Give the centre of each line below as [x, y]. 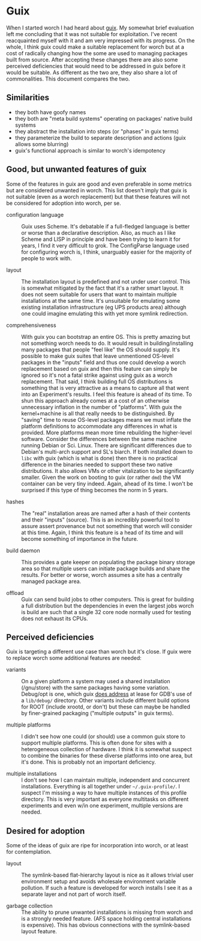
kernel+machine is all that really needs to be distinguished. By [98, 413]
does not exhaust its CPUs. [55, 618]
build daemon [23, 550]
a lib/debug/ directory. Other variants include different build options [106, 701]
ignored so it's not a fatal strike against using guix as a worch [97, 375]
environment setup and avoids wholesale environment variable [99, 882]
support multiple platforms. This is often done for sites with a [97, 743]
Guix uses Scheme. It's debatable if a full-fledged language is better [106, 226]
